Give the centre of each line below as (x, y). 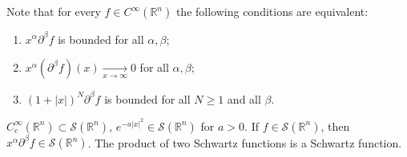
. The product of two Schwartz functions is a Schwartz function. (245, 142)
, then (335, 126)
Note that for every (54, 11)
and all (244, 98)
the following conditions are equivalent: (272, 11)
